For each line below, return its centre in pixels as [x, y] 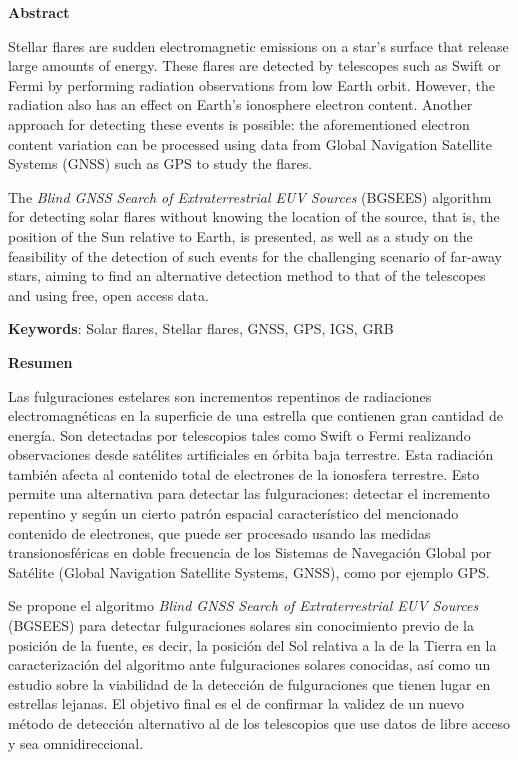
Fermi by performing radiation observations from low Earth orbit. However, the [252, 84]
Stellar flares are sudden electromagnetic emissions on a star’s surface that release [258, 45]
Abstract [39, 12]
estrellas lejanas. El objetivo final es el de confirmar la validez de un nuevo [236, 703]
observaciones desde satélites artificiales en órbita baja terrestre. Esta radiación [251, 454]
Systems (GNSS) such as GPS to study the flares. [160, 163]
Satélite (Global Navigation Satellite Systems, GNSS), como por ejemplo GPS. [249, 571]
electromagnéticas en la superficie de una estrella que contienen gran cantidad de [256, 415]
